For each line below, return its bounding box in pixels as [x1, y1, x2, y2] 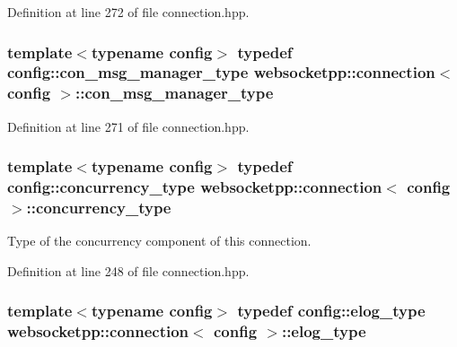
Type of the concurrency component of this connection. [7, 231, 312, 250]
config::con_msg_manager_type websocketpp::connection [7, 61, 435, 83]
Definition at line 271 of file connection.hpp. [7, 117, 250, 135]
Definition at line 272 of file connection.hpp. [7, 3, 250, 21]
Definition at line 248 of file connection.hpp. [7, 261, 250, 280]
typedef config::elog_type [237, 299, 426, 322]
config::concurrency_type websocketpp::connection [7, 176, 382, 198]
